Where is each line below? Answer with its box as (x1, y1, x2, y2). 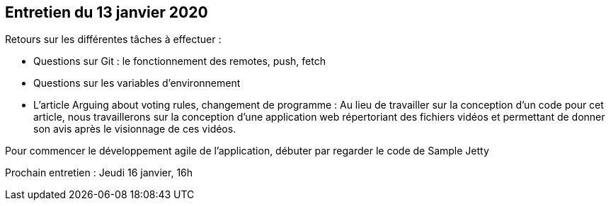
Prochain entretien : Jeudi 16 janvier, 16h (5, 166, 193, 179)
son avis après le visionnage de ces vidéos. (33, 123, 236, 135)
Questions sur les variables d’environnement (33, 77, 241, 90)
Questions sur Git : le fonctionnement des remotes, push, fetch (33, 55, 326, 68)
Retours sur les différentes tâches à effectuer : (5, 33, 222, 46)
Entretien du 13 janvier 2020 (5, 4, 208, 21)
